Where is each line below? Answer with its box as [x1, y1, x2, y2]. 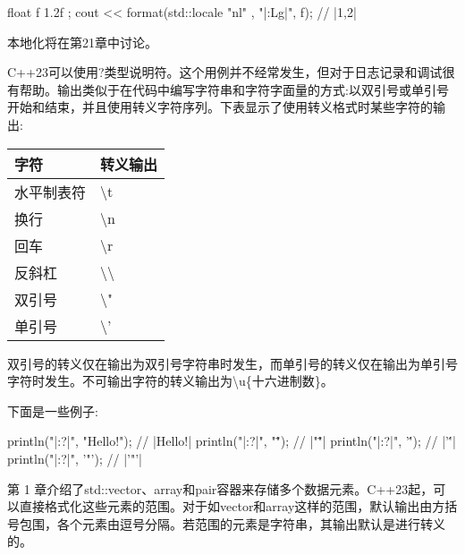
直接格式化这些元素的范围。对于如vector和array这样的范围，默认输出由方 [19, 497, 445, 516]
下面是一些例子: [7, 401, 98, 420]
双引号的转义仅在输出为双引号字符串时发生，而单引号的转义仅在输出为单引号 [7, 354, 458, 372]
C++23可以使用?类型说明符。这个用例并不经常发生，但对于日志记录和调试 [7, 63, 443, 81]
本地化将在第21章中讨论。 [7, 32, 157, 51]
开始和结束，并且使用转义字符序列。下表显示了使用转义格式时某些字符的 [7, 98, 433, 116]
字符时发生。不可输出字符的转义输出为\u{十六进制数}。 [7, 371, 334, 390]
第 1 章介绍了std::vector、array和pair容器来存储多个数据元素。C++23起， [7, 479, 434, 498]
